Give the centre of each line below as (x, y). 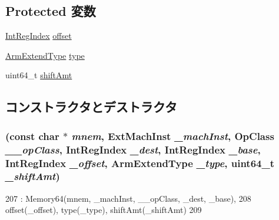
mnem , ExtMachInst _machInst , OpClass (173, 136)
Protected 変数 (51, 11)
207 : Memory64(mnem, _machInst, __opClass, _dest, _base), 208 (128, 198)
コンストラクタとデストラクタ (91, 107)
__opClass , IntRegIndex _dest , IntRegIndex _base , (133, 149)
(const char (32, 136)
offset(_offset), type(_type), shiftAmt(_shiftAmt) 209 (104, 210)
